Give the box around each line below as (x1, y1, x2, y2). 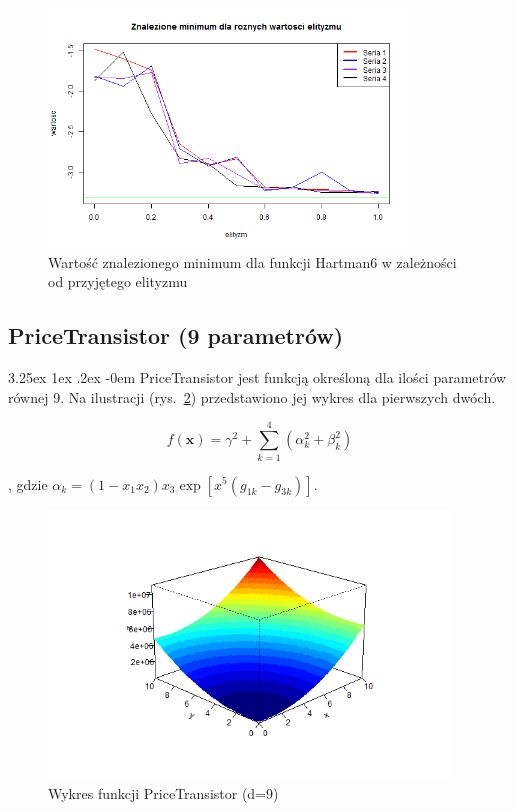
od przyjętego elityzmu (48, 271, 188, 292)
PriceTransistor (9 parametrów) (8, 320, 344, 351)
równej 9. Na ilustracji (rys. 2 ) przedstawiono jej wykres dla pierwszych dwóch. (8, 386, 496, 407)
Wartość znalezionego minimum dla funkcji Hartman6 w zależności (48, 251, 457, 272)
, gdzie (8, 473, 48, 494)
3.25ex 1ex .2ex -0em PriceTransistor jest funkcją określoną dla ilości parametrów (8, 367, 507, 388)
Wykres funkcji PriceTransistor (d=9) (48, 782, 279, 803)
